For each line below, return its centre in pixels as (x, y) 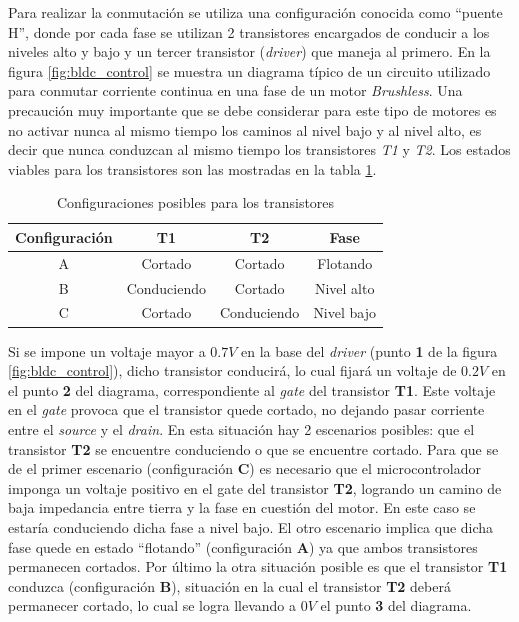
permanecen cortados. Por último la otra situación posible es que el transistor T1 (258, 566)
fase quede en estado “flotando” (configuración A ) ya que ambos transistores (243, 546)
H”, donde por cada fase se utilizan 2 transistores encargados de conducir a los (249, 31)
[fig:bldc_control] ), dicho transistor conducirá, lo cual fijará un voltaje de (232, 370)
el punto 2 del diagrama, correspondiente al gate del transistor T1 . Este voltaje (252, 389)
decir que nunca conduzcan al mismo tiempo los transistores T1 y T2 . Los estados (259, 149)
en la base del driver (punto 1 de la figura (369, 350)
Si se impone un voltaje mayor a (107, 350)
